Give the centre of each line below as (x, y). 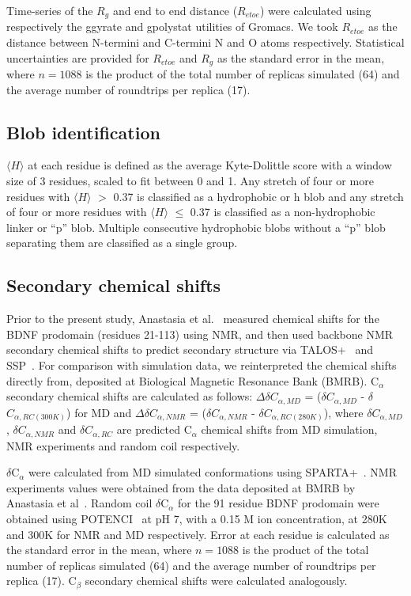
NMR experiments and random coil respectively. (123, 445)
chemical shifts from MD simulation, (289, 429)
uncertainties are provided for (78, 57)
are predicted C (154, 429)
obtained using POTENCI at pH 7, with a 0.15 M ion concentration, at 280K (197, 519)
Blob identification (83, 132)
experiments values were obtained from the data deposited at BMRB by (181, 487)
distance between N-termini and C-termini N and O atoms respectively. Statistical (205, 42)
